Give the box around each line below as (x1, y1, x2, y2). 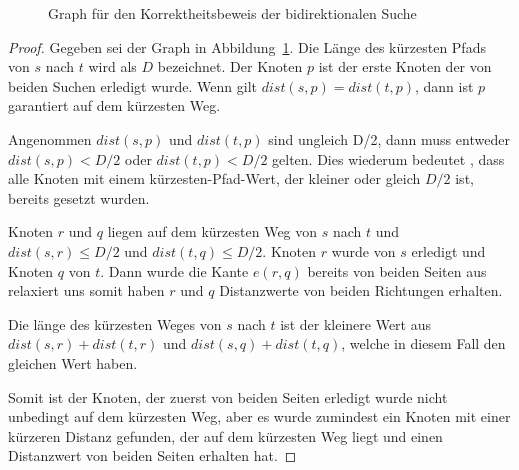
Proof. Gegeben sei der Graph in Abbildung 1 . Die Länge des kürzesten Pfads (8, 36, 486, 57)
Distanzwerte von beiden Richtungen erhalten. (219, 280, 503, 301)
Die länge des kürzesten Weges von (8, 313, 222, 334)
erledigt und (411, 240, 486, 261)
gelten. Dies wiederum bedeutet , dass (272, 148, 505, 169)
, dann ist (415, 75, 474, 96)
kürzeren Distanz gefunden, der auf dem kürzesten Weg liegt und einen (8, 425, 443, 446)
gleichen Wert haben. (8, 352, 138, 373)
